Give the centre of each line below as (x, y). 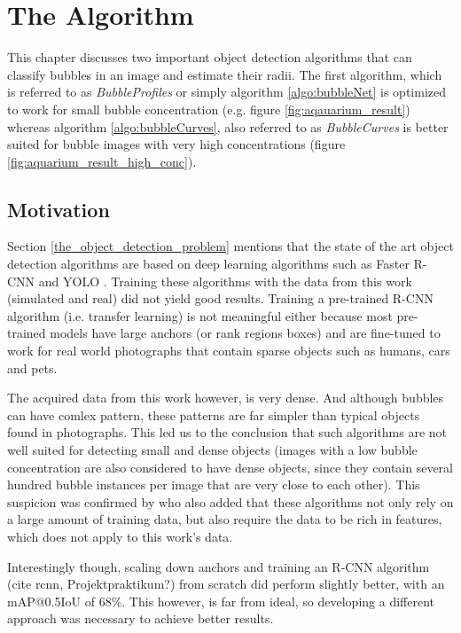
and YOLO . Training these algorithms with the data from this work (225, 281)
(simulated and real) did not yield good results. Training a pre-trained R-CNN (220, 298)
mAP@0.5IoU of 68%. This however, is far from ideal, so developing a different (221, 601)
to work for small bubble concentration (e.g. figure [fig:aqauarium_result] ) (209, 109)
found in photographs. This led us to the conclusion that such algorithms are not (227, 432)
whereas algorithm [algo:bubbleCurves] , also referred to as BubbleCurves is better (228, 126)
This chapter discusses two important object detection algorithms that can (210, 57)
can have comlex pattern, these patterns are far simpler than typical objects (214, 414)
